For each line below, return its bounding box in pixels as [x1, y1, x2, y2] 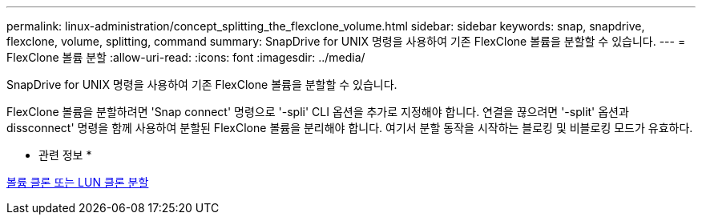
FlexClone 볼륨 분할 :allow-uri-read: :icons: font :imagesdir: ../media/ [6, 50, 365, 64]
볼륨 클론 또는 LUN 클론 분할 [6, 175, 149, 189]
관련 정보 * [38, 148, 92, 162]
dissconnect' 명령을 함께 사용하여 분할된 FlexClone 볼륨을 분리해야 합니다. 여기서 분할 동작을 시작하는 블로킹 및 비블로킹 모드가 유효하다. [6, 121, 693, 135]
